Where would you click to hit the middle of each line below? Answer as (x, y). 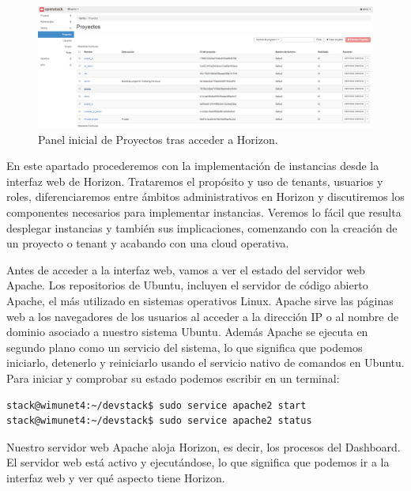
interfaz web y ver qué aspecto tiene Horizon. (116, 477)
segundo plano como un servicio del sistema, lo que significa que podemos (185, 347)
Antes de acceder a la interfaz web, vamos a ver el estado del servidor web (186, 269)
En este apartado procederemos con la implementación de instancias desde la (193, 166)
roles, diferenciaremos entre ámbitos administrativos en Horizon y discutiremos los (205, 196)
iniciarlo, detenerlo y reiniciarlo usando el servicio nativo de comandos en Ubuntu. (205, 363)
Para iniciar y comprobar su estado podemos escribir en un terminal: (173, 378)
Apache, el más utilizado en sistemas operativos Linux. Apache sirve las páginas (200, 300)
